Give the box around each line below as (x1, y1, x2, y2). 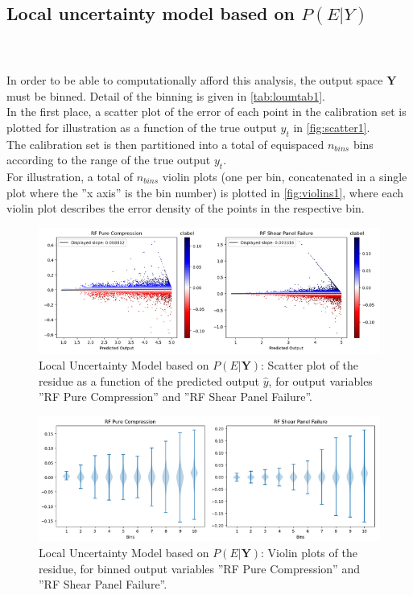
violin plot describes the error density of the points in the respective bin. (6, 200, 365, 217)
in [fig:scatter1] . (293, 118, 370, 135)
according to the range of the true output (6, 151, 211, 168)
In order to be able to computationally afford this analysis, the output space (6, 71, 383, 88)
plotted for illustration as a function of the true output (6, 118, 277, 135)
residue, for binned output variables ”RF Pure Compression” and (39, 560, 360, 576)
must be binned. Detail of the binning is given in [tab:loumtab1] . (6, 87, 325, 104)
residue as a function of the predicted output (39, 372, 260, 389)
